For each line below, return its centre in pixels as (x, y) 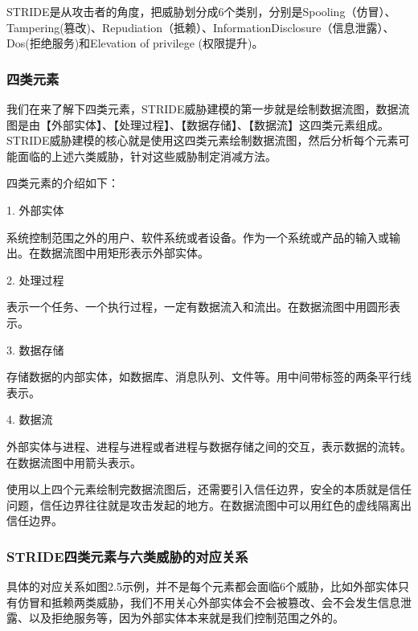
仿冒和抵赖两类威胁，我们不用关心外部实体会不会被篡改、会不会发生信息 (209, 602)
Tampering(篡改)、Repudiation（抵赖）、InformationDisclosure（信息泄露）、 (201, 27)
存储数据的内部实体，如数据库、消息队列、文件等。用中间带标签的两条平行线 (209, 377)
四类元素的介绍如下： (63, 183)
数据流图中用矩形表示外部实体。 (124, 253)
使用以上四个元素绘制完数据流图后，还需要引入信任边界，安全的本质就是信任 (209, 489)
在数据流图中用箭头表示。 (74, 462)
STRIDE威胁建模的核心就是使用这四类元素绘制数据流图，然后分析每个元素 (203, 140)
